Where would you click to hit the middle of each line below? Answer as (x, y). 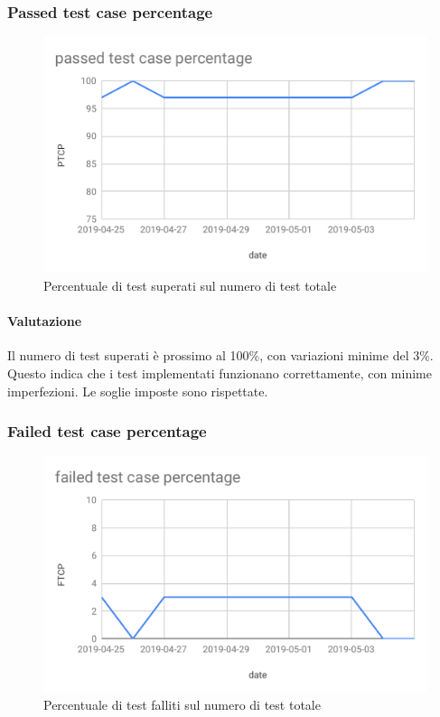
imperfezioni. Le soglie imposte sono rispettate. (138, 391)
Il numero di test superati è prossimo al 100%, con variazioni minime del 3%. (220, 355)
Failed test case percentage (107, 431)
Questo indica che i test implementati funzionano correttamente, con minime (220, 373)
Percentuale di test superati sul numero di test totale (190, 286)
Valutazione (45, 321)
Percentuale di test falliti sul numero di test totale (182, 705)
